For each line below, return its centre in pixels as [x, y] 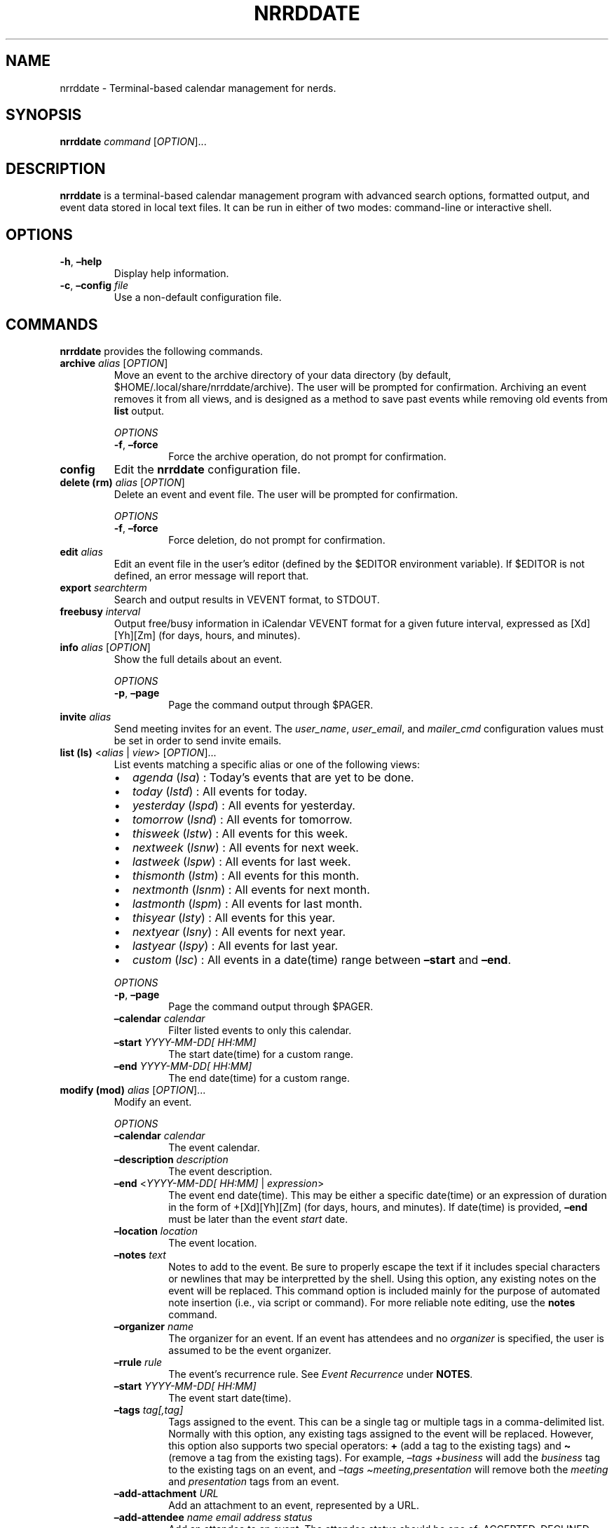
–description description [171, 1159]
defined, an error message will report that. [211, 575]
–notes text [140, 1254]
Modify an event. [153, 1101]
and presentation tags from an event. [254, 1481]
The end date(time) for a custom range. [259, 1078]
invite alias [86, 716]
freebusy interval [100, 611]
